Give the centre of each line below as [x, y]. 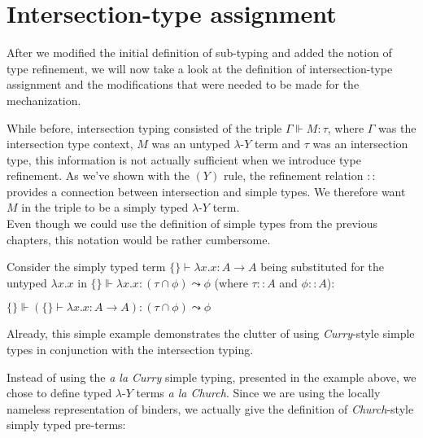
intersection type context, [70, 144]
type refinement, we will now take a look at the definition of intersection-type [200, 68]
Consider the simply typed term [86, 267]
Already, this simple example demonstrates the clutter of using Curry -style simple [211, 333]
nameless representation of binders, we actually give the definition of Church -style [210, 408]
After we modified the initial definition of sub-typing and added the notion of [199, 53]
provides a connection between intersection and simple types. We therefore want [206, 191]
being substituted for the [323, 267]
